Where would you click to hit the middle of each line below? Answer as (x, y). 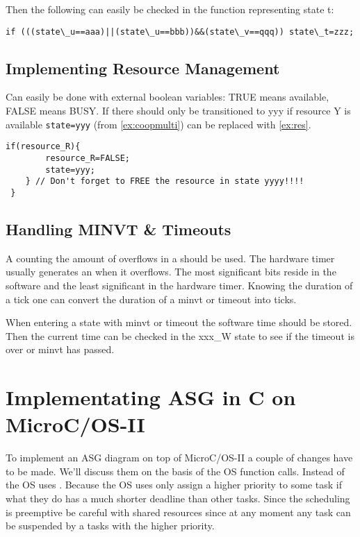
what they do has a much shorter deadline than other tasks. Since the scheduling (178, 498)
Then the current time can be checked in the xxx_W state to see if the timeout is (180, 335)
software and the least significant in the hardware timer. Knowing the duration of (179, 285)
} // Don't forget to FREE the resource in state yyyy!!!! (165, 181)
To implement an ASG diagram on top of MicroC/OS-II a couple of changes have (179, 458)
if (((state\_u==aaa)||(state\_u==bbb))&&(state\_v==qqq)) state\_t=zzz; (180, 32)
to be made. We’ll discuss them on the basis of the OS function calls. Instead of (175, 471)
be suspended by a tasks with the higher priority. (110, 526)
